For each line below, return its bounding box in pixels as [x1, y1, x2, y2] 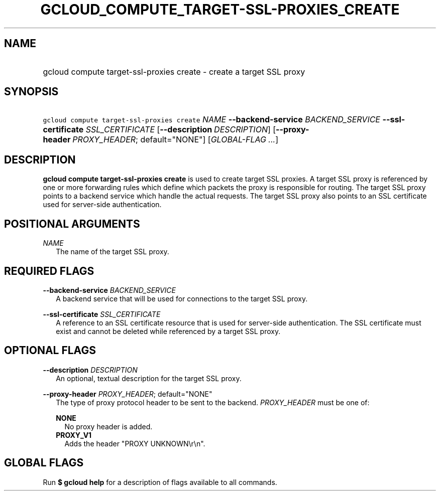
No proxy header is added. [64, 422, 153, 431]
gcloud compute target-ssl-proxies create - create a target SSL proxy [43, 66, 305, 77]
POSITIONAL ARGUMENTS [4, 217, 140, 230]
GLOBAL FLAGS [4, 456, 84, 469]
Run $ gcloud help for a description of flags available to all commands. [43, 477, 277, 486]
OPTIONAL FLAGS [4, 344, 96, 357]
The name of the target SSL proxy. [56, 247, 169, 256]
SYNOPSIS [4, 85, 59, 98]
